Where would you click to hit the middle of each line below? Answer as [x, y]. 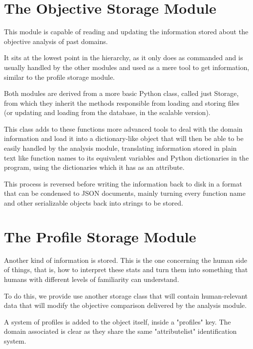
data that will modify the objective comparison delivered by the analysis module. [125, 305]
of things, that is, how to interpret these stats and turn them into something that [126, 269]
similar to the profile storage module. [59, 77]
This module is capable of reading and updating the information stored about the [126, 32]
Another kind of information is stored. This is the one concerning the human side [126, 260]
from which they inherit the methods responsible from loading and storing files [122, 103]
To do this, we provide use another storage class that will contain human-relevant [126, 295]
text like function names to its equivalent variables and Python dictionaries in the [126, 157]
